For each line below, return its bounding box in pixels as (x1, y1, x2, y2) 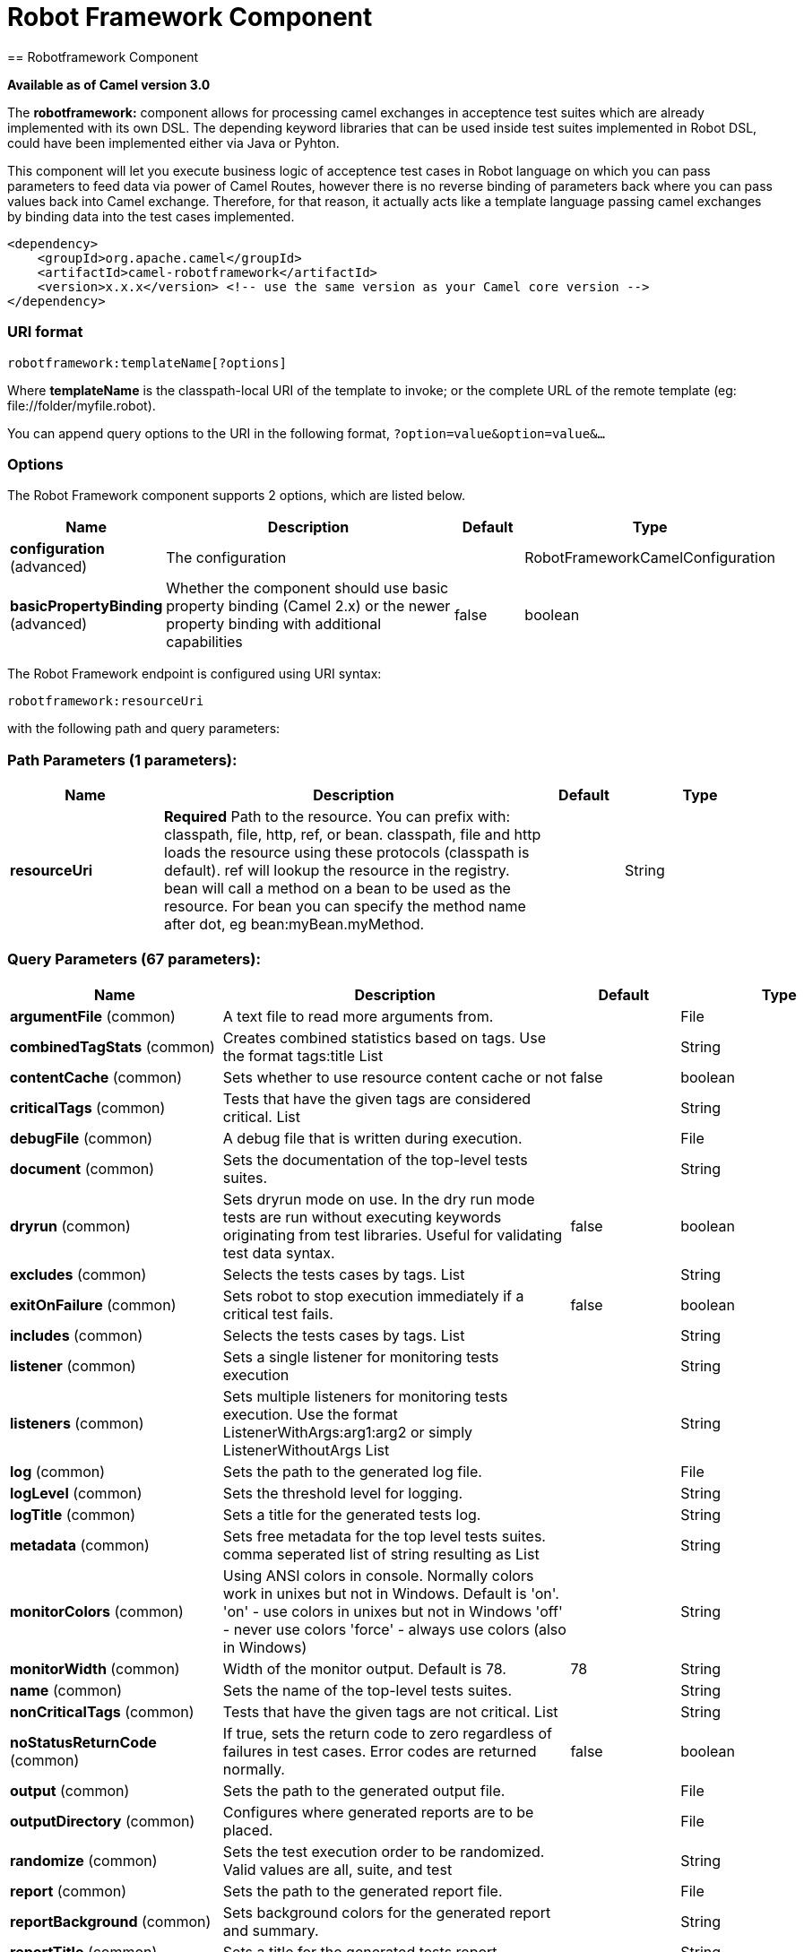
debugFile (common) (10, 1128, 153, 1147)
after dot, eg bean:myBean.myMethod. (164, 915, 425, 933)
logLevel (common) (10, 1483, 143, 1502)
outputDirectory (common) (10, 1811, 195, 1830)
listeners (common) (10, 1413, 144, 1432)
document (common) (10, 1159, 155, 1178)
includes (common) (10, 1326, 143, 1344)
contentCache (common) (10, 1067, 183, 1086)
